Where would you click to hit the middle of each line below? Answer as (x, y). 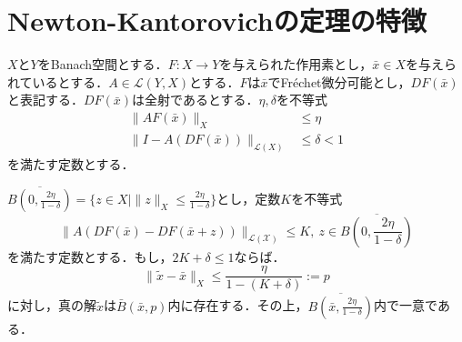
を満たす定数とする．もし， (90, 256)
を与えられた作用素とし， (296, 64)
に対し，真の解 (52, 305)
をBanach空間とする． (103, 64)
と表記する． (45, 100)
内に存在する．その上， (238, 305)
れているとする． (58, 81)
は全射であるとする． (196, 100)
